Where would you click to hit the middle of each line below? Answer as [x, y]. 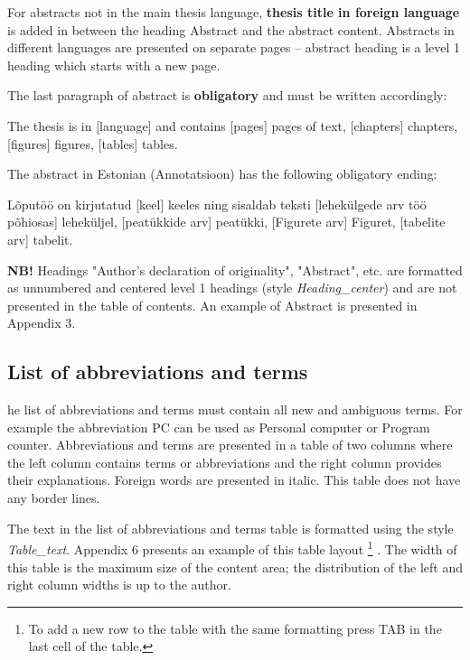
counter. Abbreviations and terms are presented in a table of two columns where [230, 445]
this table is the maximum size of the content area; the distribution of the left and [235, 567]
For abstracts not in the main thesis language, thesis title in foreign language [234, 12]
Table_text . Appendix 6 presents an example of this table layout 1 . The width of [232, 548]
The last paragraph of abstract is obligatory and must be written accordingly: [227, 95]
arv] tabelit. [40, 239]
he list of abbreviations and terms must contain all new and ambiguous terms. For [235, 409]
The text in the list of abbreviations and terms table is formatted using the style [230, 528]
